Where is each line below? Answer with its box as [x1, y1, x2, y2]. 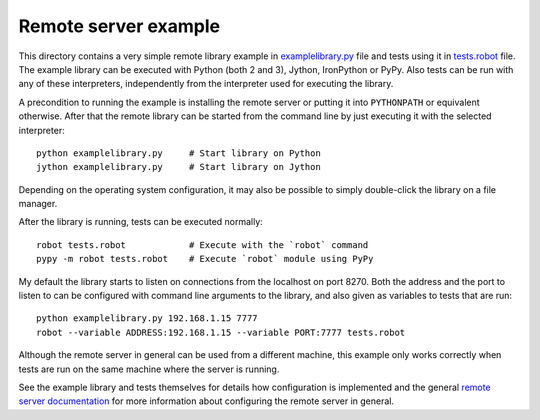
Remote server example [18, 15, 220, 37]
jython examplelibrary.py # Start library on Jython [36, 161, 322, 173]
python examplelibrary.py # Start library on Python [36, 147, 322, 159]
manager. [18, 198, 58, 210]
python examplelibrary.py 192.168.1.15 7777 [36, 313, 259, 324]
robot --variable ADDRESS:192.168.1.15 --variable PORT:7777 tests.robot [36, 326, 406, 338]
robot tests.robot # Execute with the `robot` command [36, 239, 369, 250]
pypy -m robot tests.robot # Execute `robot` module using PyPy [36, 253, 374, 265]
